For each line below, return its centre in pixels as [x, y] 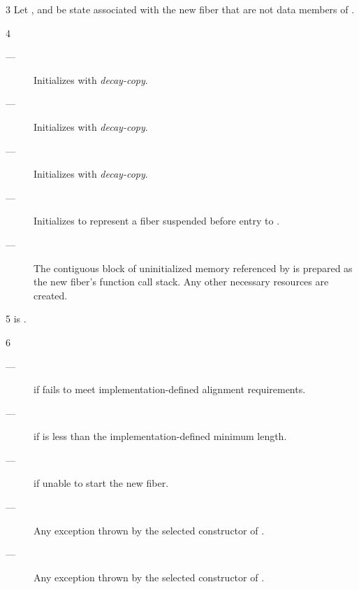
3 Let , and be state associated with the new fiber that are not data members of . [180, 9]
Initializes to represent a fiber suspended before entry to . [157, 221]
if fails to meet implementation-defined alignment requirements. [170, 389]
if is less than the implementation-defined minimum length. [160, 436]
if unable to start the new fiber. [101, 483]
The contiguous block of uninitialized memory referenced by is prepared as [193, 268]
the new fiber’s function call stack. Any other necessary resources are [181, 282]
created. [51, 295]
